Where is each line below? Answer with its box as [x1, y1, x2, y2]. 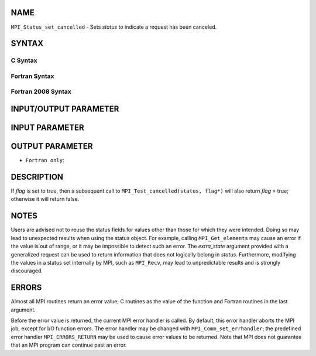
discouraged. [11, 267, 43, 275]
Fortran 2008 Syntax [11, 88, 71, 96]
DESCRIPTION [11, 172, 64, 182]
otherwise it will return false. [11, 196, 80, 203]
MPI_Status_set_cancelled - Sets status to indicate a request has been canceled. [11, 23, 217, 30]
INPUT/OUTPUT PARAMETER [11, 104, 119, 114]
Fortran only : [25, 157, 64, 164]
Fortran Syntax [11, 72, 54, 80]
